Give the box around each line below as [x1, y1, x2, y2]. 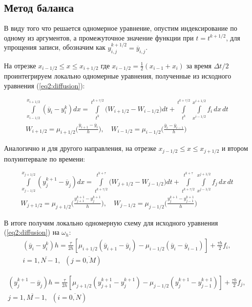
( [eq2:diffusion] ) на [4, 227, 60, 237]
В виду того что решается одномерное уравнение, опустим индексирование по [4, 23, 237, 33]
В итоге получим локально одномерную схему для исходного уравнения [4, 217, 218, 227]
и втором [221, 143, 248, 153]
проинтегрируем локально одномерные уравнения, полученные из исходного [4, 71, 231, 81]
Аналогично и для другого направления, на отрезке [4, 143, 156, 153]
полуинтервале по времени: [4, 153, 85, 164]
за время [186, 60, 211, 70]
